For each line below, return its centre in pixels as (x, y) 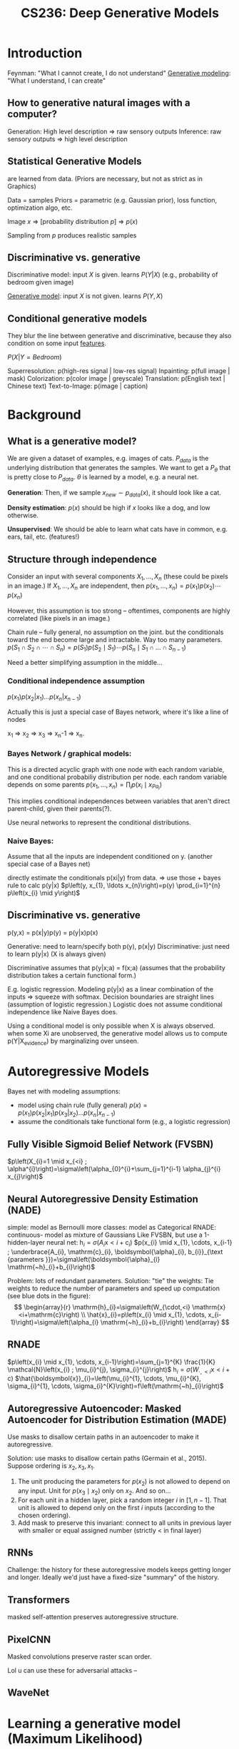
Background (44, 415)
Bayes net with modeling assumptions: (64, 1091)
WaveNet (29, 1693)
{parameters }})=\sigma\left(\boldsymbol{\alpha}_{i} (84, 1259)
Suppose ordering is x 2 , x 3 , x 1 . (51, 1467)
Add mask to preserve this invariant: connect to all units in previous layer (124, 1523)
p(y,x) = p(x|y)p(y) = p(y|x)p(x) (53, 932)
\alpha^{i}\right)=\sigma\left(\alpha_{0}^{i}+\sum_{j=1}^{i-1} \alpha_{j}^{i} (114, 1169)
